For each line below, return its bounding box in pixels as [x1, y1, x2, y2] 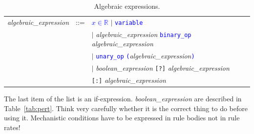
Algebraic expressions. [94, 1, 160, 11]
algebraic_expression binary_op [96, 29, 191, 39]
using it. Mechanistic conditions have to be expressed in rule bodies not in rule [4, 113, 240, 123]
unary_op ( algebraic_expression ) [96, 51, 195, 61]
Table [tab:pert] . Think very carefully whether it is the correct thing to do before [4, 103, 248, 113]
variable [115, 19, 143, 26]
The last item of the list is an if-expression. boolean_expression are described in [4, 94, 242, 104]
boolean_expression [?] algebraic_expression [96, 63, 230, 73]
